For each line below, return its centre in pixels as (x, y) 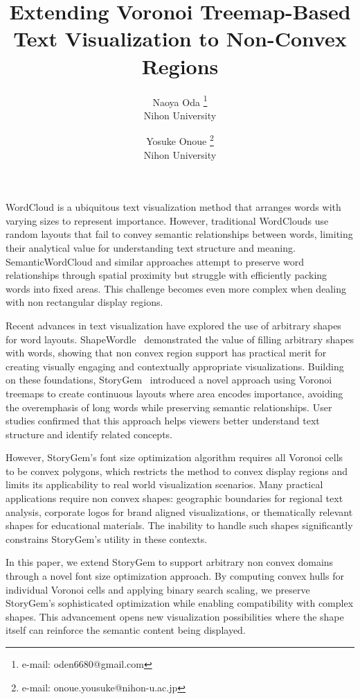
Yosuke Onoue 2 (180, 140)
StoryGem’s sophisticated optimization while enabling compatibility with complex (180, 603)
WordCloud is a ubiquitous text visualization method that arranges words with (173, 207)
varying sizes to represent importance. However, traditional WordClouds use (167, 220)
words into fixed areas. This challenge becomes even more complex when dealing (176, 288)
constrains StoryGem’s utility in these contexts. (107, 538)
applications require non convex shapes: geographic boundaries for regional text (174, 498)
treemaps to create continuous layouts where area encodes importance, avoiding (174, 393)
